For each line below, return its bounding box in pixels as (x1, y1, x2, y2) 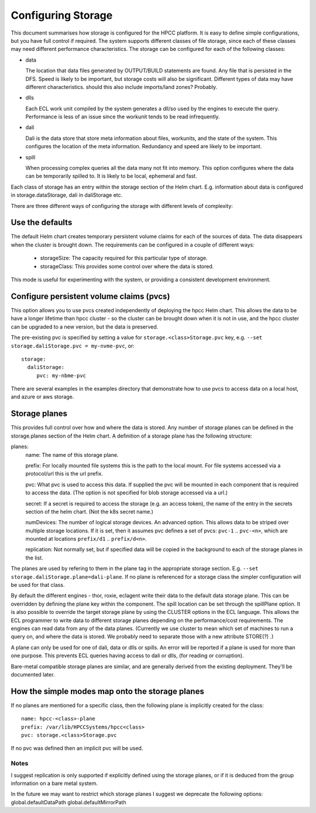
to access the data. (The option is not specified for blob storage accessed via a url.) (25, 489, 228, 496)
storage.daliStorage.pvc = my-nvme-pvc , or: (11, 342, 135, 349)
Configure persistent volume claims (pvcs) (11, 291, 170, 301)
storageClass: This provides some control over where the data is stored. (40, 262, 214, 269)
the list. (25, 554, 43, 561)
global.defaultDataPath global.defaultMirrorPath (11, 798, 126, 805)
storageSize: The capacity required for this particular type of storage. (40, 255, 208, 262)
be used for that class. (11, 582, 65, 589)
